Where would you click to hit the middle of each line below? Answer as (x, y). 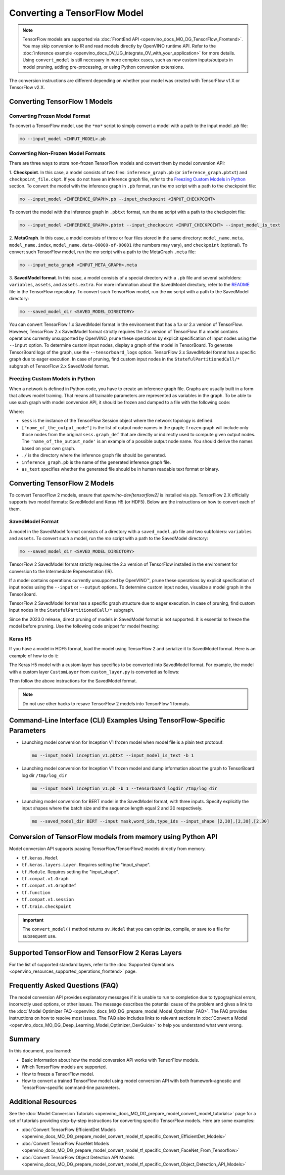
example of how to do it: (34, 656)
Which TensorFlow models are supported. (64, 1067)
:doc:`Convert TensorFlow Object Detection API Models (78, 1157)
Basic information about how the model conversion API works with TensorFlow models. (110, 1060)
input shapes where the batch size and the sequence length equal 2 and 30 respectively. (112, 808)
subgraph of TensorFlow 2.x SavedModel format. (59, 366)
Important (33, 920)
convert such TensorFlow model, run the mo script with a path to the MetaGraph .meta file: (102, 252)
